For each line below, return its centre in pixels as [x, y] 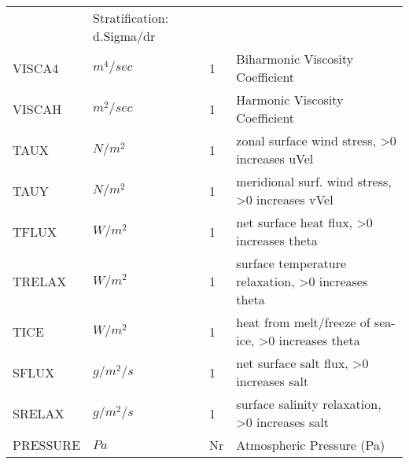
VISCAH [37, 109]
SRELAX [39, 413]
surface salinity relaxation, [309, 404]
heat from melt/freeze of [303, 322]
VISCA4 [36, 68]
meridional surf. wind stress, [314, 181]
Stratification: [131, 18]
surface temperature [291, 263]
